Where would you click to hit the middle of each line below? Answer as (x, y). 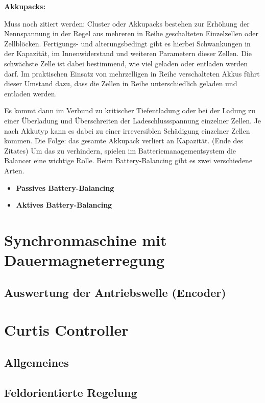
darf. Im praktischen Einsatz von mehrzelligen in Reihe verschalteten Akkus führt (132, 73)
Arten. (14, 170)
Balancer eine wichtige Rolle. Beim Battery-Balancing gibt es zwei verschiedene (128, 160)
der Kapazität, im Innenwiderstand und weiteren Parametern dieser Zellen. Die (128, 53)
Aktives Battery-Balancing (64, 205)
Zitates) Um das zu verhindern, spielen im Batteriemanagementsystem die (120, 150)
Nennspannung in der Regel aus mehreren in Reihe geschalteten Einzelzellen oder (131, 33)
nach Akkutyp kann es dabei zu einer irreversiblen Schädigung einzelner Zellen (127, 130)
